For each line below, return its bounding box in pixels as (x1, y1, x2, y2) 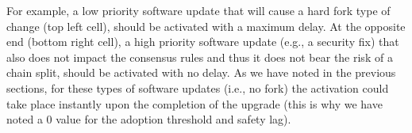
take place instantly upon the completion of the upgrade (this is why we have (6, 95, 383, 112)
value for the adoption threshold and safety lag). (56, 111, 291, 127)
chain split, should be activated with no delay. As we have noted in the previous (6, 64, 396, 81)
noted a (6, 111, 43, 127)
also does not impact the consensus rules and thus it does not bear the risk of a (6, 48, 393, 65)
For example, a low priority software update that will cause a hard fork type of (6, 2, 391, 18)
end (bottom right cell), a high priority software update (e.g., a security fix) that (6, 33, 399, 50)
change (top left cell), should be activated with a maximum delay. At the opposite (6, 17, 406, 34)
